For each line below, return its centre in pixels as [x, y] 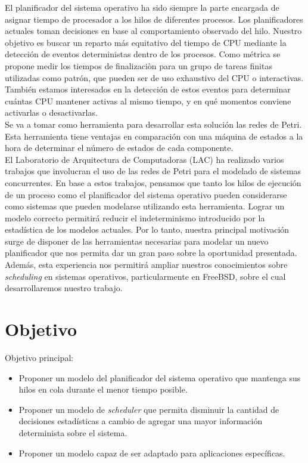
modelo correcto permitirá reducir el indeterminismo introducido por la [135, 217]
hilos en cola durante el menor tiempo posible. [103, 389]
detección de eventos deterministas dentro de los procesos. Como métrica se [143, 54]
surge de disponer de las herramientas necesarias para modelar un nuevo [137, 241]
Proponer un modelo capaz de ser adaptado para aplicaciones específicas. [152, 453]
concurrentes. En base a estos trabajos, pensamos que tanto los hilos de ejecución [153, 182]
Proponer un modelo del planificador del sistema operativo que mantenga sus [160, 377]
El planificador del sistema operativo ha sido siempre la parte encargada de [142, 7]
